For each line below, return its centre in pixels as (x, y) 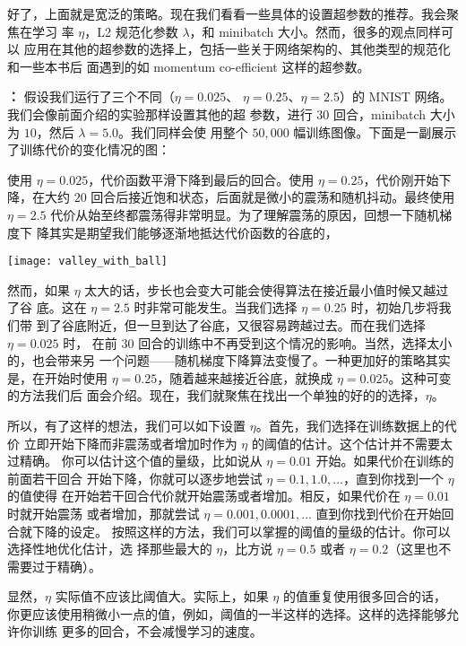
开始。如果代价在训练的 (385, 461)
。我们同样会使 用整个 (183, 131)
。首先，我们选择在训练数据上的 (350, 425)
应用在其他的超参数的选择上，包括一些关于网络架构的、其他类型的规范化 (237, 49)
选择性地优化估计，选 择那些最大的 (110, 549)
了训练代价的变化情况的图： (89, 149)
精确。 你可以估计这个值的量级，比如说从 (141, 461)
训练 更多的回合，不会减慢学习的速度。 (147, 631)
